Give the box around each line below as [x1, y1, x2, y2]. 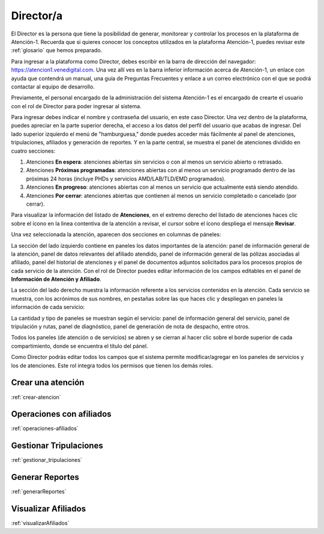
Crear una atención [11, 378, 85, 388]
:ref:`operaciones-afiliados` [11, 425, 79, 432]
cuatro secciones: [11, 147, 56, 155]
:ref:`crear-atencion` [11, 393, 61, 400]
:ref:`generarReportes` [11, 488, 67, 496]
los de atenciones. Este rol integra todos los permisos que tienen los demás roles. [11, 361, 213, 369]
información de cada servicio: [11, 304, 85, 311]
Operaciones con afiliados [11, 409, 112, 419]
